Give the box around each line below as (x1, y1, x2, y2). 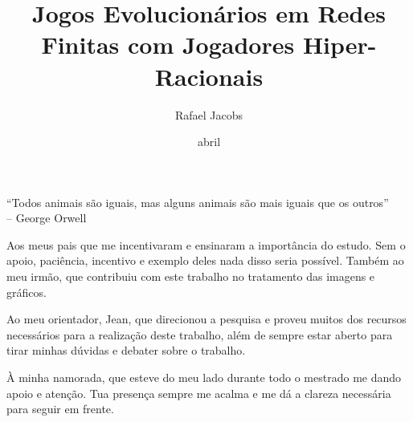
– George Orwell (6, 209, 87, 226)
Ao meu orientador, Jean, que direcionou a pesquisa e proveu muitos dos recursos (6, 310, 407, 327)
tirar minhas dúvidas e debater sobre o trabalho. (6, 342, 246, 359)
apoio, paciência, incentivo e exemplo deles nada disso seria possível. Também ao (6, 252, 404, 269)
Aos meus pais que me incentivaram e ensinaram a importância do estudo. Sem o (6, 236, 406, 253)
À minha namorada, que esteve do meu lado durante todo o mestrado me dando (6, 369, 402, 386)
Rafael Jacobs (174, 106, 243, 123)
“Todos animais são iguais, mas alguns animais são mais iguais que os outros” (6, 193, 389, 210)
